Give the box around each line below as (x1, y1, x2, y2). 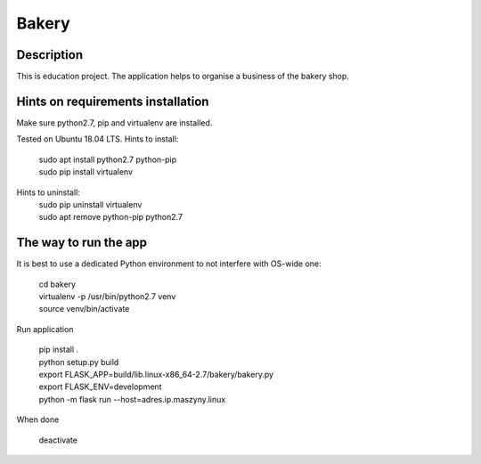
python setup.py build (38, 356, 119, 367)
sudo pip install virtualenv (38, 167, 134, 177)
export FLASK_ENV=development (38, 381, 162, 392)
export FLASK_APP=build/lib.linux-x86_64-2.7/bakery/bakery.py (38, 369, 274, 379)
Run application (16, 323, 74, 334)
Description (16, 47, 84, 62)
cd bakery (38, 279, 76, 289)
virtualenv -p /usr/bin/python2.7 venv (38, 291, 176, 302)
